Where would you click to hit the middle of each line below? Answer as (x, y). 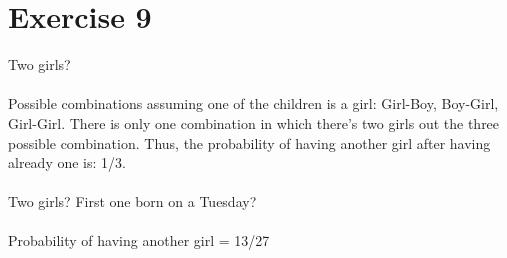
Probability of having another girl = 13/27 (139, 240)
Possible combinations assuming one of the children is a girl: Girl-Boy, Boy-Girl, (253, 103)
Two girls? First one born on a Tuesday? (132, 201)
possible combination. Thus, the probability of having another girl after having (249, 142)
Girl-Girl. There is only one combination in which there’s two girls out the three (254, 122)
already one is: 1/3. (67, 162)
